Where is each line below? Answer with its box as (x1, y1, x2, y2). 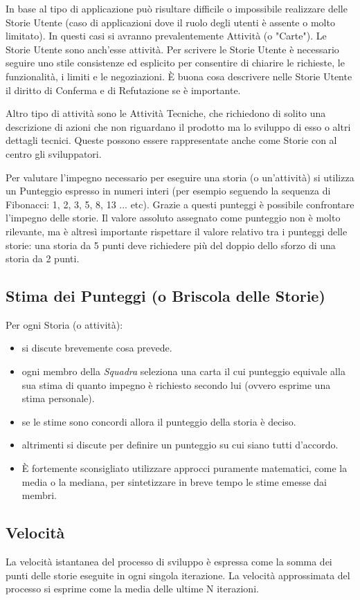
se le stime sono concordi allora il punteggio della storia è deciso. (21, 414, 296, 428)
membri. (21, 488, 57, 502)
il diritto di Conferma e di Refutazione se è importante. (6, 82, 241, 97)
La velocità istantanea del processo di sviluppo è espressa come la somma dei (6, 554, 332, 569)
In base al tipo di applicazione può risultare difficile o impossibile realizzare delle (6, 1, 348, 15)
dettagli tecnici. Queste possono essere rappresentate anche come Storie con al (6, 133, 337, 147)
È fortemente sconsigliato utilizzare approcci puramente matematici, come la (21, 461, 348, 475)
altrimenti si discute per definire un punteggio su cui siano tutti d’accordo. (21, 437, 339, 452)
